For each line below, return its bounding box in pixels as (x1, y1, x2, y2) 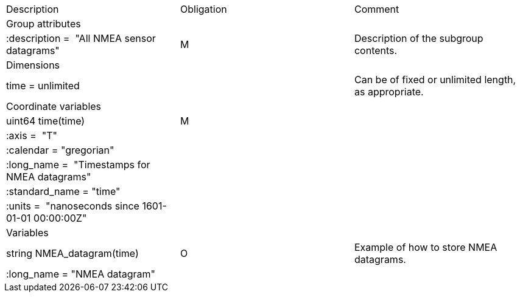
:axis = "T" (6, 129, 57, 142)
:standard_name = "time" (6, 185, 121, 197)
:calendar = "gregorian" (6, 144, 114, 156)
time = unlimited (6, 80, 80, 92)
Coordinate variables (6, 100, 102, 112)
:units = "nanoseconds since (6, 200, 139, 212)
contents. (354, 44, 398, 56)
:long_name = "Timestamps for (6, 159, 150, 171)
